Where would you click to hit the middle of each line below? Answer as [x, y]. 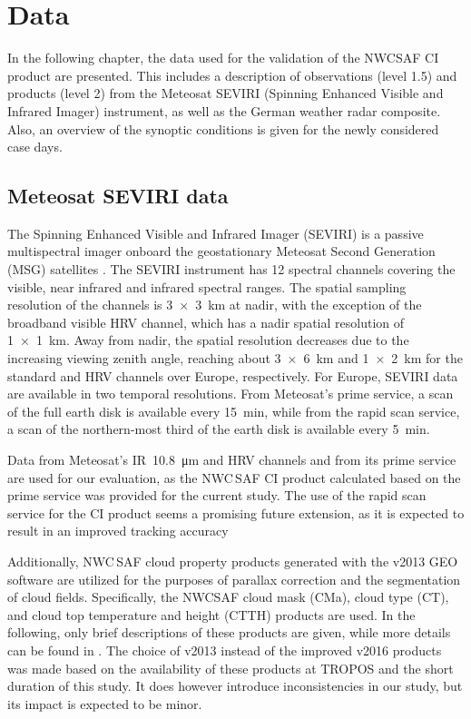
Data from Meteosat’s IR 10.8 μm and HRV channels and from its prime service [232, 460]
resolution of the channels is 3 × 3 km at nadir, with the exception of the [215, 305]
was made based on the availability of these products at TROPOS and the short [231, 668]
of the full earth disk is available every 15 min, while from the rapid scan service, [234, 411]
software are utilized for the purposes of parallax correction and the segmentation [234, 579]
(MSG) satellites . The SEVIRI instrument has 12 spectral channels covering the [231, 269]
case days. [35, 147]
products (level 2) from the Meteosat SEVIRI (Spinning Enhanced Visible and [226, 93]
